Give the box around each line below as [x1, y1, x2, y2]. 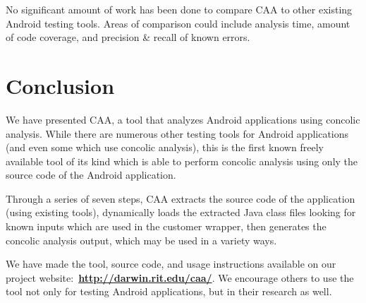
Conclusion [6, 71, 115, 100]
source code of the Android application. [6, 167, 176, 182]
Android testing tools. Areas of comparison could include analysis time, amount [6, 16, 350, 30]
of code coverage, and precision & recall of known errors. [6, 30, 250, 44]
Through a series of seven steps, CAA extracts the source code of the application [6, 191, 355, 206]
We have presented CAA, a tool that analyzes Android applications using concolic [6, 112, 360, 126]
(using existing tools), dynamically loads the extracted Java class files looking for [6, 205, 356, 220]
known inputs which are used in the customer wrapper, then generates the [6, 219, 327, 234]
